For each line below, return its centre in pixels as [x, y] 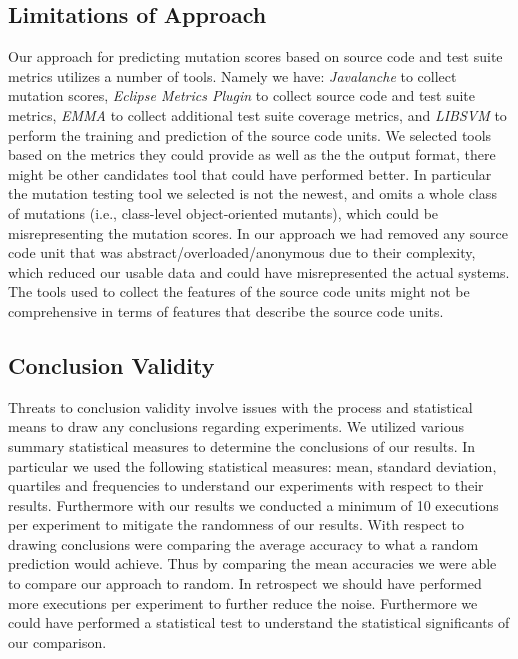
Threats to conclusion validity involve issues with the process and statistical [240, 406]
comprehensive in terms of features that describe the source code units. [226, 310]
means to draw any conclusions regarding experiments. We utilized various [236, 426]
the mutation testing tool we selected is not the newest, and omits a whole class [252, 193]
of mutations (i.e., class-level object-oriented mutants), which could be [223, 212]
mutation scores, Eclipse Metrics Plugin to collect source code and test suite [242, 95]
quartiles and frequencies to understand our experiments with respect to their [246, 485]
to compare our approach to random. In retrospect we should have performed [245, 583]
